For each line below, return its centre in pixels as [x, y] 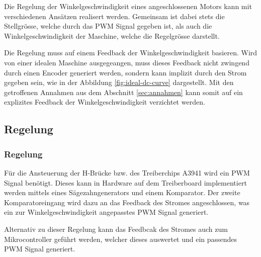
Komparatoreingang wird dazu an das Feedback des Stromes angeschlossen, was [127, 202]
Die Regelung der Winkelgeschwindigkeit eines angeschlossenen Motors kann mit [128, 6]
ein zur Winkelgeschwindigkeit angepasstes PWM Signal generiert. [106, 212]
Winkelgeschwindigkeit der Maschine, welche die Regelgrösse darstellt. [112, 35]
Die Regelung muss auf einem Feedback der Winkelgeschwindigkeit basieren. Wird [131, 53]
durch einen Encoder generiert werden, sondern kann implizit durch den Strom [125, 72]
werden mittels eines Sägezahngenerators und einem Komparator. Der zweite [122, 192]
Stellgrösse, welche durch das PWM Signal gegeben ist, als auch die [108, 26]
